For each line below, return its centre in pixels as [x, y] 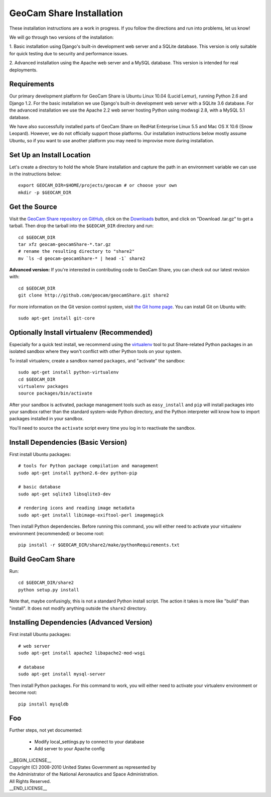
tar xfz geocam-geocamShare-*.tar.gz [65, 244]
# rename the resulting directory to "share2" [77, 252]
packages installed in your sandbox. [46, 419]
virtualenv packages [43, 386]
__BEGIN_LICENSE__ [30, 760]
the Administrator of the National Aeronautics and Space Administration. [84, 774]
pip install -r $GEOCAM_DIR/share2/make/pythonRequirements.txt [99, 545]
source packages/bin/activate [55, 393]
